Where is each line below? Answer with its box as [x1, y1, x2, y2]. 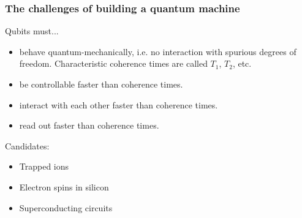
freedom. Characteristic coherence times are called [19, 57, 208, 70]
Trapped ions [19, 160, 69, 173]
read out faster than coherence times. [19, 119, 159, 132]
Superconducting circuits [19, 201, 113, 214]
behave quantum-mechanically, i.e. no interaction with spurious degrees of [19, 45, 296, 58]
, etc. [232, 57, 252, 70]
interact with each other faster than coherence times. [19, 98, 218, 111]
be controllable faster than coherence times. [19, 78, 183, 90]
